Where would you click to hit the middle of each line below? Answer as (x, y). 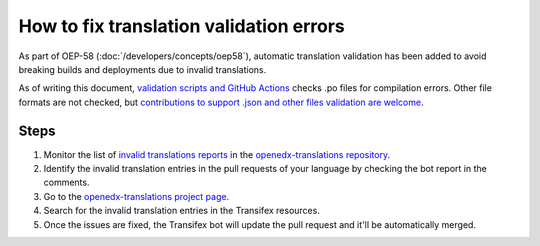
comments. (66, 182)
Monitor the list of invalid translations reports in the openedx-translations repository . (216, 154)
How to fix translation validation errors (181, 26)
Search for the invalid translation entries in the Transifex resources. (181, 211)
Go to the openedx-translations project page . (136, 196)
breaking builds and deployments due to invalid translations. (142, 69)
